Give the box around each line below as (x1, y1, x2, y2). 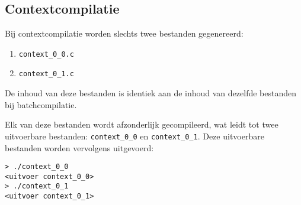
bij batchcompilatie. (5, 98, 77, 110)
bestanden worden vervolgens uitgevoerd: (5, 141, 154, 154)
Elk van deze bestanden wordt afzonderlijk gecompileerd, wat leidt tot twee (5, 118, 278, 131)
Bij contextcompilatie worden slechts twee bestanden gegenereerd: (5, 27, 244, 40)
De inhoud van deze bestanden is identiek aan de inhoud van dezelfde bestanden (5, 87, 296, 99)
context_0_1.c (18, 70, 74, 79)
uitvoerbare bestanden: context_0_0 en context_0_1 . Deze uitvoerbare (5, 129, 264, 142)
